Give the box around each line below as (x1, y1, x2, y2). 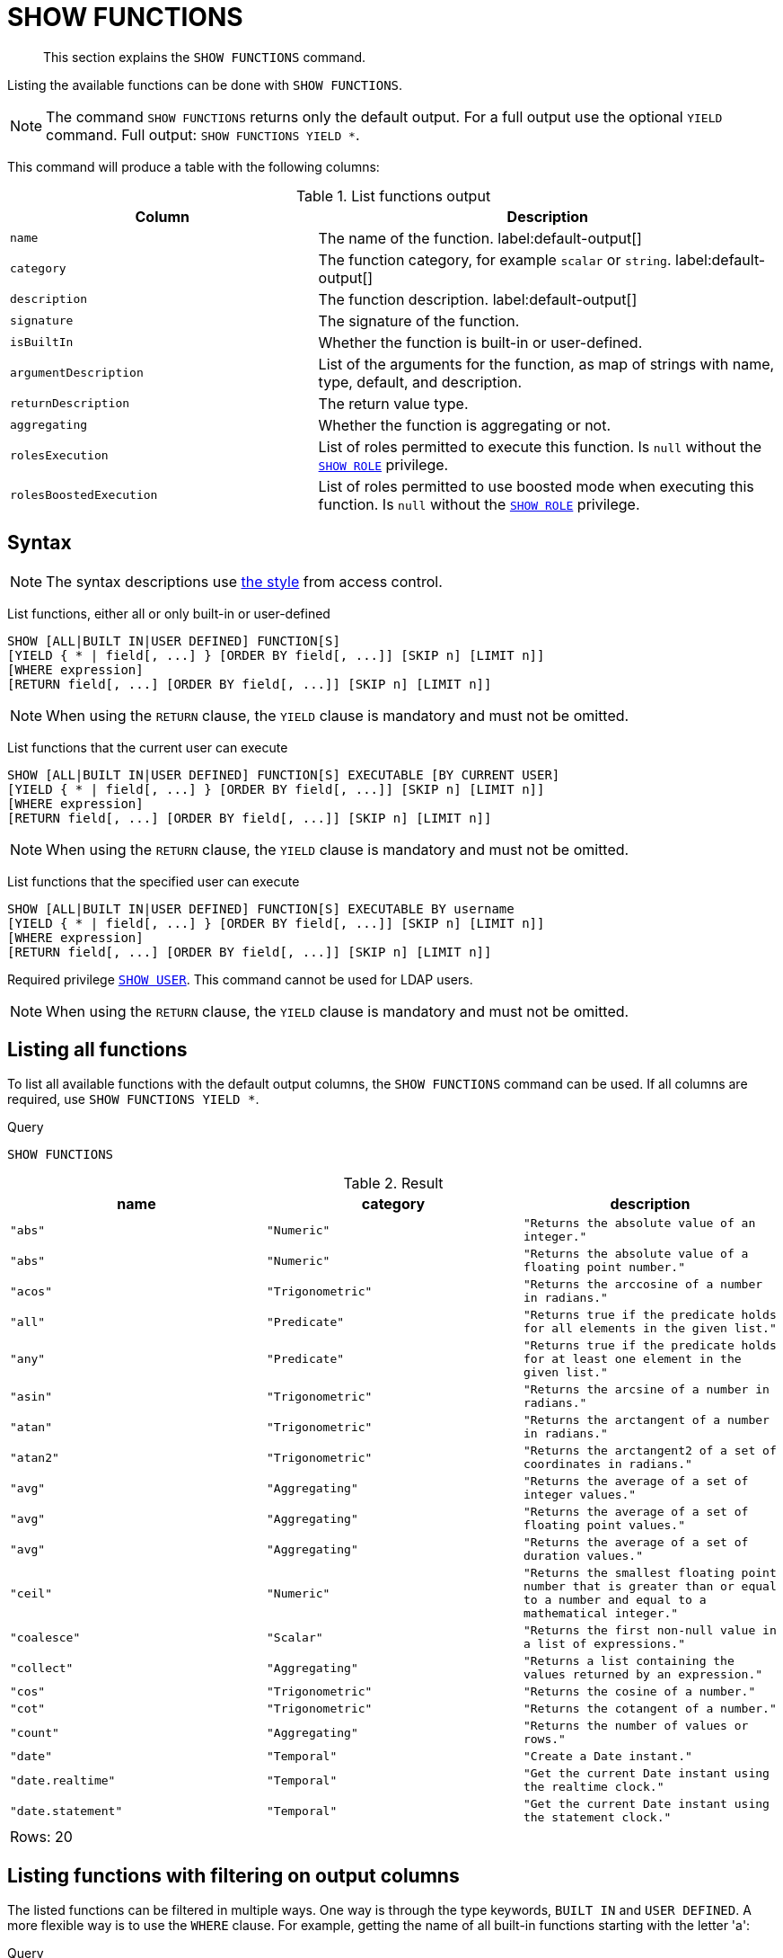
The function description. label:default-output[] (318, 289, 638, 308)
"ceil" (10, 1586, 52, 1600)
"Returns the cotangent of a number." (523, 1702, 777, 1716)
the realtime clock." (523, 1780, 664, 1794)
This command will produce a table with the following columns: (7, 158, 380, 174)
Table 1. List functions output (295, 186, 491, 205)
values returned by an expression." (523, 1668, 763, 1682)
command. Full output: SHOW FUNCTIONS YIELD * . (46, 125, 360, 144)
